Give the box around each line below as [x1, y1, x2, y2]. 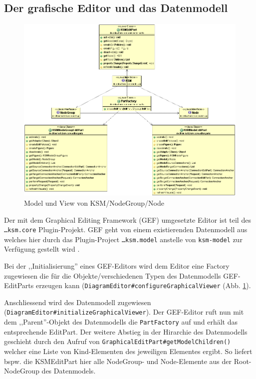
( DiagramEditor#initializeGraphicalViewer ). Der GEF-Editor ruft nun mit [4, 307, 244, 317]
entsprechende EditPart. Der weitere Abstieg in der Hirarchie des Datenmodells [4, 326, 248, 337]
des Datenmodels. [41, 366, 96, 376]
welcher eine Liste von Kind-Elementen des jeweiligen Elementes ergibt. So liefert [4, 346, 253, 356]
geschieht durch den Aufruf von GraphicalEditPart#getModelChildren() [4, 336, 231, 347]
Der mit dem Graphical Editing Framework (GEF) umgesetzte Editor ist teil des [4, 214, 251, 225]
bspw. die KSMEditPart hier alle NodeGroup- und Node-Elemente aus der [4, 356, 232, 366]
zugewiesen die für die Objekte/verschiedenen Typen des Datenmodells [4, 270, 221, 281]
